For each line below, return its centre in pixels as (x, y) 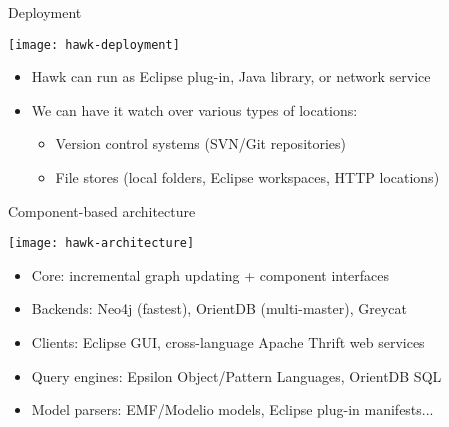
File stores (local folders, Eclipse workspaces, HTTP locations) (247, 177)
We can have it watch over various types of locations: (194, 109)
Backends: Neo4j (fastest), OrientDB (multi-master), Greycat (219, 308)
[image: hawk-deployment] (94, 44)
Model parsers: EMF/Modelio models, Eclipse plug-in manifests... (232, 409)
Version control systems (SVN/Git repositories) (201, 143)
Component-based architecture (102, 210)
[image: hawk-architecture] (101, 243)
